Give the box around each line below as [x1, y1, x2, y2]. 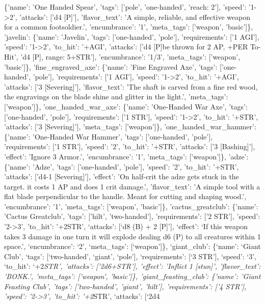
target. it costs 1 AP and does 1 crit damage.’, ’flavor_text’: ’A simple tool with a [4, 181, 260, 191]
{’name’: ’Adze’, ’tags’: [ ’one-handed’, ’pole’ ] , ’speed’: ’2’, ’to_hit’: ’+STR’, [4, 161, 239, 172]
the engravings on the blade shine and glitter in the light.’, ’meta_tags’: [4, 91, 228, 102]
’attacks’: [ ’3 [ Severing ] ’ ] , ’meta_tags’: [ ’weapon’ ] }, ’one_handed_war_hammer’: [4, 121, 256, 132]
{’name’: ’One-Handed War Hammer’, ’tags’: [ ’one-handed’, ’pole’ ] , [4, 131, 213, 142]
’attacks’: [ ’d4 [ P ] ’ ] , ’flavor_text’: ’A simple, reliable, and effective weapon [19, 11, 251, 22]
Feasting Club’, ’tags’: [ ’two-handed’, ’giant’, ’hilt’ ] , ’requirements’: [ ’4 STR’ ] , [4, 281, 247, 291]
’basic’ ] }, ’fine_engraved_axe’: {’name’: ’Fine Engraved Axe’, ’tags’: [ [4, 61, 222, 72]
